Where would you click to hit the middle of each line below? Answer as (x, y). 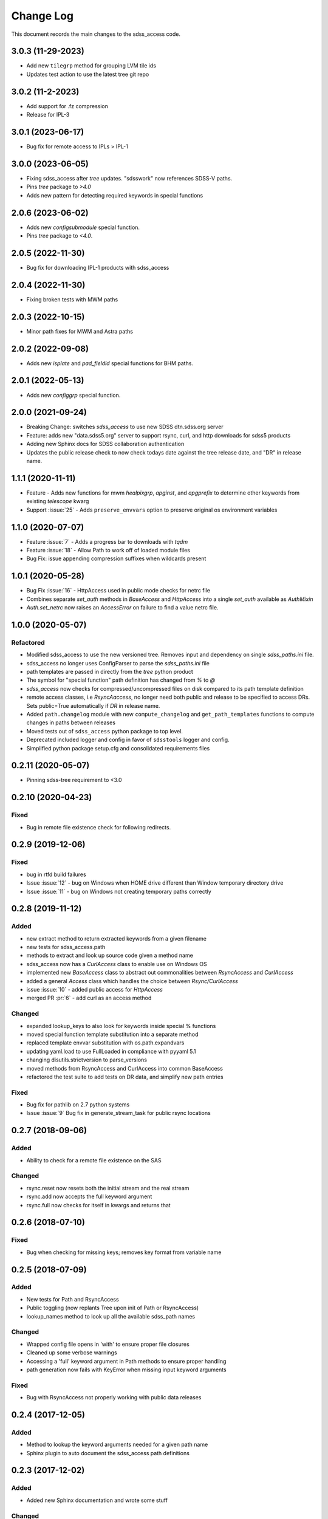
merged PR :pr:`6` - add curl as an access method (89, 998)
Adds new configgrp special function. (73, 395)
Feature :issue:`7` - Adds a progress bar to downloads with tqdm (107, 541)
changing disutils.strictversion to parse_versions (87, 1060)
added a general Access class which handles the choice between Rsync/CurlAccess (132, 981)
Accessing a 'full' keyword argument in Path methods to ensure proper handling (126, 1361)
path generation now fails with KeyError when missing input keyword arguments (127, 1370)
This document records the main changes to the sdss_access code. (96, 34)
